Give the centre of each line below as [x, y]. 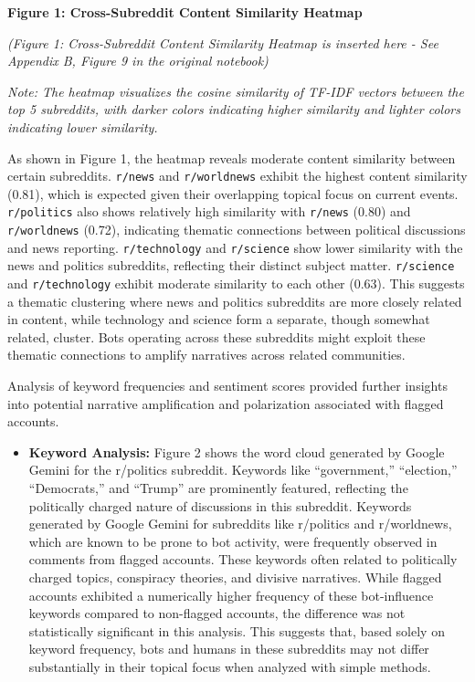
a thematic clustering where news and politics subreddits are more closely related [235, 301]
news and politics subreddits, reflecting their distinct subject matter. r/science [231, 265]
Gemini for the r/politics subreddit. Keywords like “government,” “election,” [243, 470]
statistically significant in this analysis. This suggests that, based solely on [237, 630]
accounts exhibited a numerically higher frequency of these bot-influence [231, 595]
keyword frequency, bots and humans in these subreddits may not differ [229, 649]
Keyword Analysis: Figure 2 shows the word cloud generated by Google [237, 451]
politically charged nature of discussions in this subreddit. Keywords [220, 505]
